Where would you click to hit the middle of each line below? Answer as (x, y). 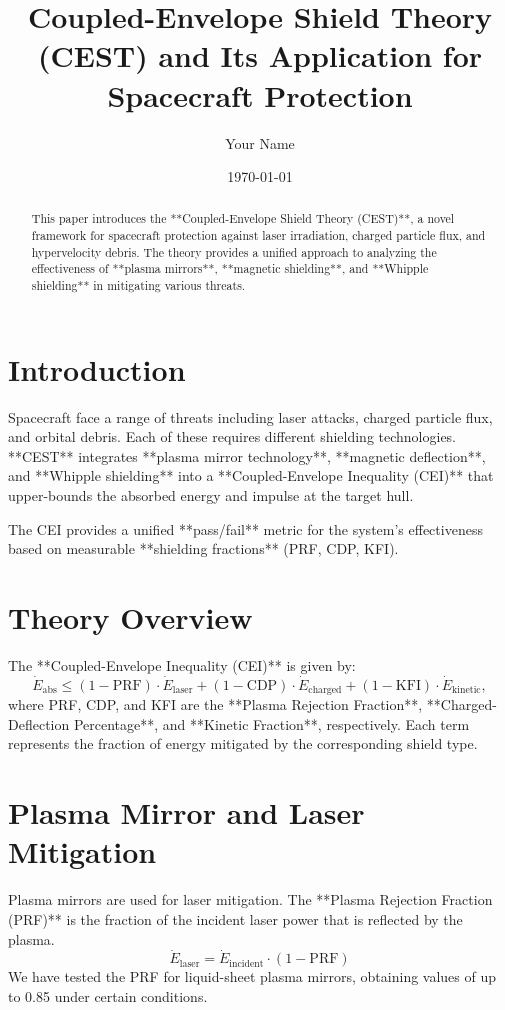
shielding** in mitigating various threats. (138, 285)
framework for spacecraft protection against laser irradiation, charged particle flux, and (258, 235)
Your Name (260, 142)
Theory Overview (130, 617)
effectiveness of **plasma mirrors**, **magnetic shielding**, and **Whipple (230, 268)
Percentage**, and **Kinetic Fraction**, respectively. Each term (271, 723)
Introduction (97, 368)
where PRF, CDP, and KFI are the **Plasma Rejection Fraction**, (215, 704)
